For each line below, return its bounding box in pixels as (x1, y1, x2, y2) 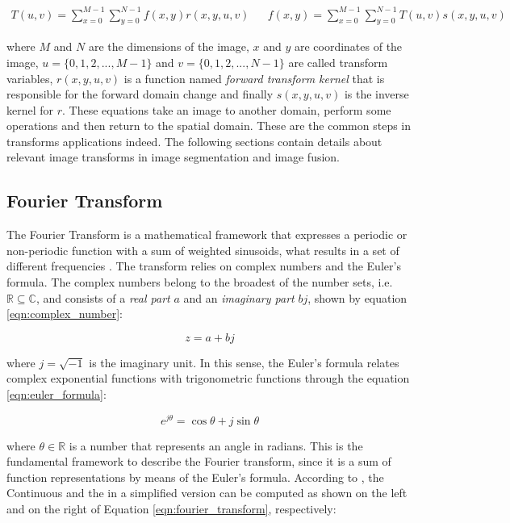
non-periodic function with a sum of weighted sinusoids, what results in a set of (6, 241, 399, 258)
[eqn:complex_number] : (6, 305, 123, 322)
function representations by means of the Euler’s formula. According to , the (6, 468, 384, 485)
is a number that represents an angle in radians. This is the (69, 437, 363, 454)
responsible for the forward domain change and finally (6, 86, 274, 103)
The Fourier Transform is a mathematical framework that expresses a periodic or (6, 226, 408, 243)
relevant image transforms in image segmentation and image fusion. (6, 149, 341, 165)
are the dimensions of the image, (88, 38, 249, 55)
